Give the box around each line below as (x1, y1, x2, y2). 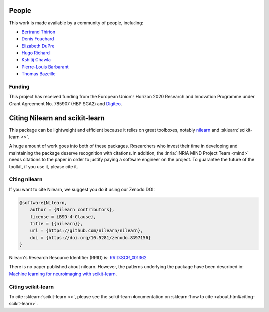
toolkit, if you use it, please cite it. (9, 163, 78, 169)
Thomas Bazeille (21, 71, 56, 77)
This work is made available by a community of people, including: (9, 20, 144, 26)
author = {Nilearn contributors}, (30, 207, 115, 213)
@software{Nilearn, (19, 200, 67, 205)
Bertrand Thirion (21, 29, 56, 35)
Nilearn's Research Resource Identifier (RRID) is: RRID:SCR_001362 (9, 255, 147, 261)
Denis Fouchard (21, 36, 54, 42)
